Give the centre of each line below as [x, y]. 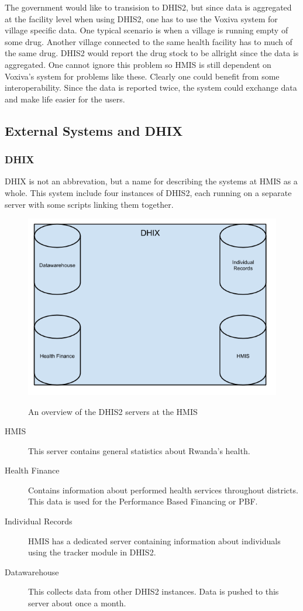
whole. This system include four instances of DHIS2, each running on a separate [148, 192]
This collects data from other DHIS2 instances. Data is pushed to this [154, 591]
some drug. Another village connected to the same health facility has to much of [149, 41]
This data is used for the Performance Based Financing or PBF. [143, 501]
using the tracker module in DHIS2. [92, 552]
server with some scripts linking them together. [89, 204]
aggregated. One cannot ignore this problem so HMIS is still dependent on [138, 64]
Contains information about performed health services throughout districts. [163, 490]
